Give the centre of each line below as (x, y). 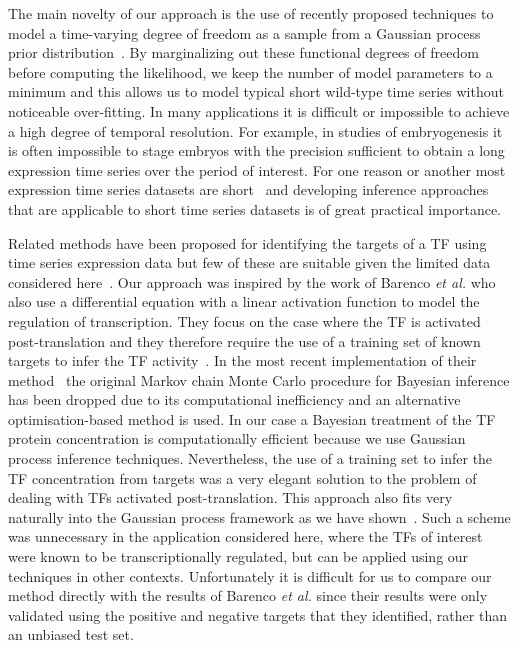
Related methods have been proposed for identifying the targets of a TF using (247, 242)
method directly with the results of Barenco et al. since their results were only (248, 595)
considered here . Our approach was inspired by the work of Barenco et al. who (252, 281)
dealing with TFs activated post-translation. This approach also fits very (230, 497)
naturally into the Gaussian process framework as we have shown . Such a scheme (259, 516)
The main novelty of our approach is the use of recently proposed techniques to (251, 13)
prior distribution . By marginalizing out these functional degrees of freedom (243, 52)
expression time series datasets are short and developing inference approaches (248, 189)
